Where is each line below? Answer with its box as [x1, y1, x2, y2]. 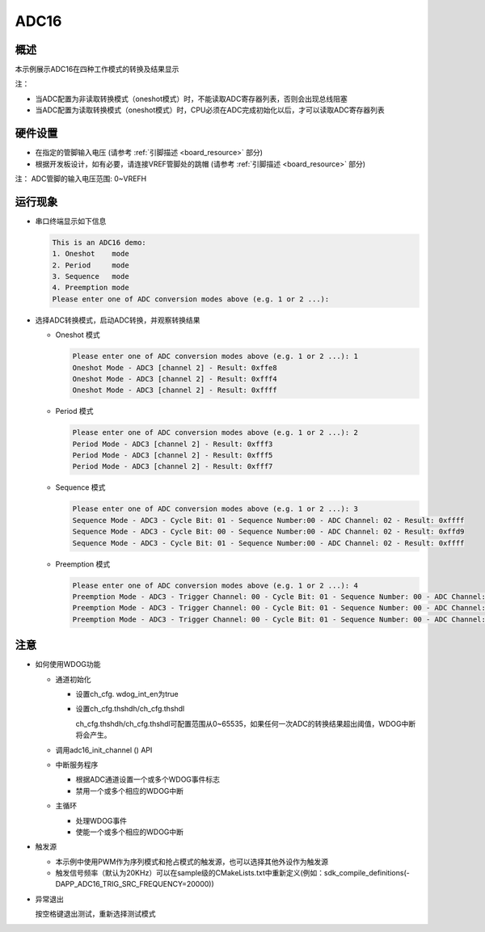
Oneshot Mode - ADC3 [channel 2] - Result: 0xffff [72, 386, 278, 395]
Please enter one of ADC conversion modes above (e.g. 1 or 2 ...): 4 [72, 580, 359, 590]
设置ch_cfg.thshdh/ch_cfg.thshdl [75, 704, 185, 714]
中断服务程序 [55, 760, 99, 770]
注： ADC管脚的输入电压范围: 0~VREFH [15, 174, 147, 183]
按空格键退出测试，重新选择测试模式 [35, 909, 156, 919]
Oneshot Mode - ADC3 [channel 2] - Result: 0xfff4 [72, 374, 278, 383]
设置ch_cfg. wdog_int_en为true [75, 690, 179, 698]
